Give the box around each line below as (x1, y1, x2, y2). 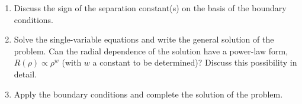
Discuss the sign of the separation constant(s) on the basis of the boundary (14, 2, 287, 14)
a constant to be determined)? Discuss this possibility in (92, 56, 297, 69)
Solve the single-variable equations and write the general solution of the (14, 33, 274, 45)
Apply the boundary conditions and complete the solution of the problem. (14, 87, 283, 100)
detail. (14, 67, 37, 80)
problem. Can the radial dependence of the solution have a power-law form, (14, 44, 288, 57)
